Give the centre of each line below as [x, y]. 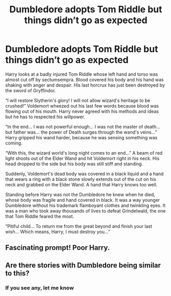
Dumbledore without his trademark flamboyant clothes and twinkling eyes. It [86, 205]
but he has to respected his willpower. [45, 117]
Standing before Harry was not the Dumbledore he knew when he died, [80, 194]
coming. [14, 143]
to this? [17, 273]
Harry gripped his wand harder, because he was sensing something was [81, 137]
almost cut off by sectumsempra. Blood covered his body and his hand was [85, 79]
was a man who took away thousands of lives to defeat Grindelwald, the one [86, 210]
